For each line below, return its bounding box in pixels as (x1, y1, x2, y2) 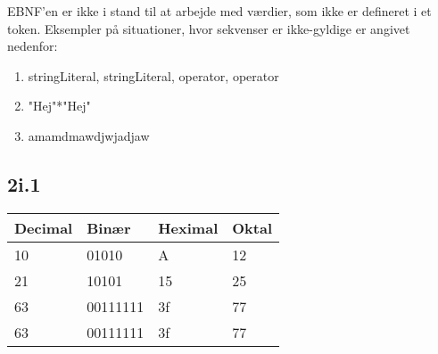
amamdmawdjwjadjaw (28, 126, 150, 144)
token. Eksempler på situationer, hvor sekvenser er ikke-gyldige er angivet (7, 19, 410, 37)
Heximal (158, 217, 219, 238)
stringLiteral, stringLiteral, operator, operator (28, 66, 279, 85)
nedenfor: (7, 37, 58, 55)
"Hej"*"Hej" (28, 96, 91, 115)
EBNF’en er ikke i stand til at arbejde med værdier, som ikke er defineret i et (7, 2, 432, 20)
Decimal (14, 217, 73, 238)
